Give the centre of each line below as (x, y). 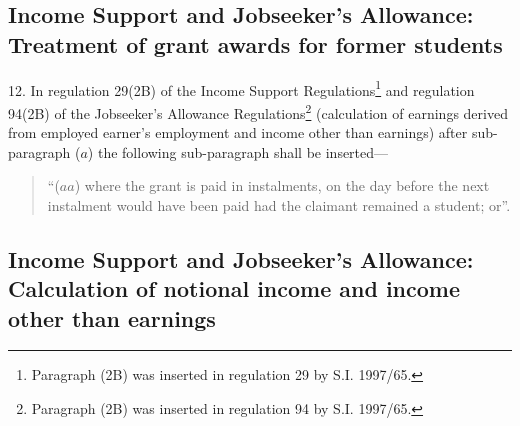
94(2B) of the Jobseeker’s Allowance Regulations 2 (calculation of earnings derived (258, 111)
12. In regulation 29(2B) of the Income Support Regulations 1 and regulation (241, 88)
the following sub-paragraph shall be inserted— (243, 151)
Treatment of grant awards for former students (255, 43)
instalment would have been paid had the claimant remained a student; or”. (279, 204)
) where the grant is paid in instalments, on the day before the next (282, 185)
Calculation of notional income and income (234, 288)
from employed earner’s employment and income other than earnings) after (238, 132)
